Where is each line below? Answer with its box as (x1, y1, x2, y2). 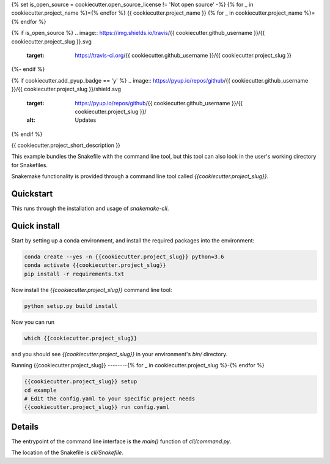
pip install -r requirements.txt (24, 270, 125, 277)
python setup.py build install (24, 302, 119, 309)
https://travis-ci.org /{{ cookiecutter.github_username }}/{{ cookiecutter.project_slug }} (75, 51, 292, 59)
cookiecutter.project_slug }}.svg (11, 37, 92, 45)
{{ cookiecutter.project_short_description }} (11, 141, 120, 149)
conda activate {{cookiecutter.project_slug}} (24, 262, 166, 269)
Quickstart (11, 189, 53, 199)
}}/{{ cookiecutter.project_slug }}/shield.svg (11, 86, 122, 93)
